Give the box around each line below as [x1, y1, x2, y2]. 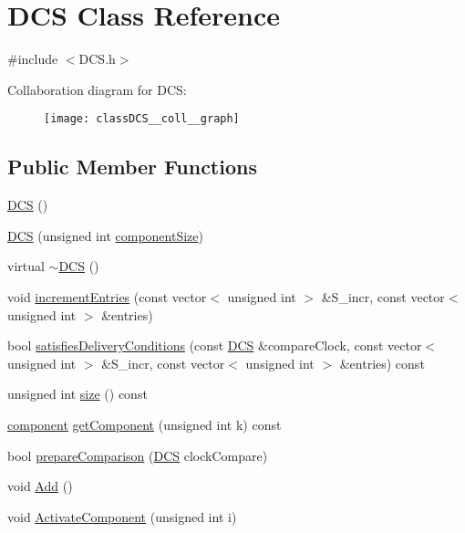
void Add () [7, 476, 73, 496]
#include [7, 49, 58, 68]
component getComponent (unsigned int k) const [7, 414, 282, 434]
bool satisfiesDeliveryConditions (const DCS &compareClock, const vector [7, 336, 422, 355]
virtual [7, 256, 45, 276]
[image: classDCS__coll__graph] [44, 112, 240, 126]
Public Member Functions [7, 152, 257, 181]
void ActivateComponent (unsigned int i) [7, 507, 237, 526]
